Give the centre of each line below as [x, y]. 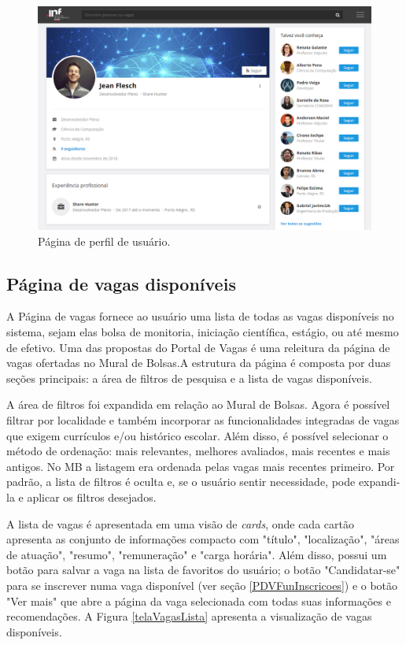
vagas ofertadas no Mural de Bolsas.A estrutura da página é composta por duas [199, 363]
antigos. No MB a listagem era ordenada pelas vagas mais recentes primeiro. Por [201, 466]
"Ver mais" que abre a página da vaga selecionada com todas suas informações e [199, 601]
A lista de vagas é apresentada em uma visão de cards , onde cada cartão [180, 523]
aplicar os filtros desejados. [92, 497]
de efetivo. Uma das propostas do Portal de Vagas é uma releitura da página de [198, 347]
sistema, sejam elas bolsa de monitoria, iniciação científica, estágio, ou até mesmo [203, 332]
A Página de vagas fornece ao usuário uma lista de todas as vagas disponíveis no [200, 316]
